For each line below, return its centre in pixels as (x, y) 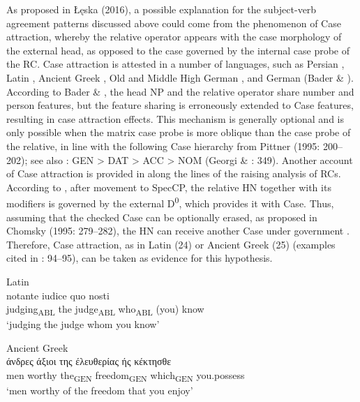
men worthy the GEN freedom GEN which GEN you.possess (126, 376)
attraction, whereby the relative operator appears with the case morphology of (174, 37)
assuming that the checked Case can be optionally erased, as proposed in (162, 217)
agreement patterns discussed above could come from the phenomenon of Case (174, 23)
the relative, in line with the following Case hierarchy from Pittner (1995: (163, 146)
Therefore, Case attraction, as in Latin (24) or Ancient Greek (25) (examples (171, 244)
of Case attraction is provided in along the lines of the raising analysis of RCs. (174, 173)
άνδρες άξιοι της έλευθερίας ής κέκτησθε (89, 361)
